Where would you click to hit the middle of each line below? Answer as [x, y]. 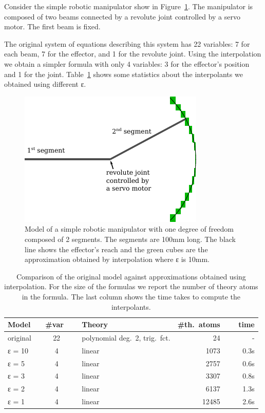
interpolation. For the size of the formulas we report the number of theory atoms [131, 286]
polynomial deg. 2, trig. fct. [126, 337]
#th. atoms [199, 324]
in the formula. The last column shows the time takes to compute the [131, 296]
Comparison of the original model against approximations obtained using [131, 276]
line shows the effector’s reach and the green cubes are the [116, 249]
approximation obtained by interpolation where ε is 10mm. [117, 259]
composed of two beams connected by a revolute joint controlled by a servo [122, 16]
